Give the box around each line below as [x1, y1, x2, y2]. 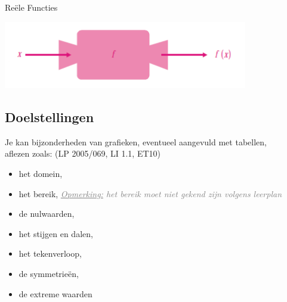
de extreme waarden [18, 287, 92, 300]
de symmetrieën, [18, 267, 79, 279]
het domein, [18, 167, 63, 179]
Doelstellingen [5, 108, 94, 126]
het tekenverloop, [18, 247, 82, 260]
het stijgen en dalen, [18, 227, 93, 239]
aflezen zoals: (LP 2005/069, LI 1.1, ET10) [5, 147, 161, 160]
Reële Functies [5, 1, 58, 13]
